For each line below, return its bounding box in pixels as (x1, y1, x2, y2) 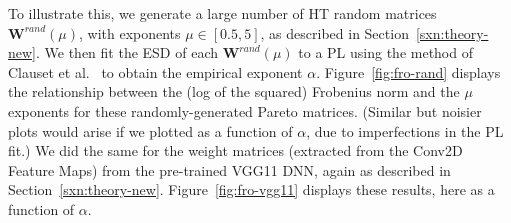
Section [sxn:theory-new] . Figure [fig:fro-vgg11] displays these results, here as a (8, 179, 495, 200)
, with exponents (78, 22, 181, 43)
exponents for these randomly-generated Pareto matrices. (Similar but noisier (8, 100, 482, 121)
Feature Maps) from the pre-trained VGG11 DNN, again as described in (8, 159, 451, 180)
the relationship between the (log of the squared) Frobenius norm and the (8, 81, 460, 102)
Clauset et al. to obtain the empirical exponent (8, 61, 303, 82)
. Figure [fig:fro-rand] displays (316, 61, 501, 82)
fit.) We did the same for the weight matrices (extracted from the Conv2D (8, 140, 463, 161)
